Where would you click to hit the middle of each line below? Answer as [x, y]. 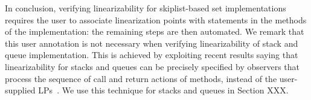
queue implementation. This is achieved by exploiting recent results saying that [152, 55]
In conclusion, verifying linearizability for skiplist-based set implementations [146, 8]
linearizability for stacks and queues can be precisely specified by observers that [152, 66]
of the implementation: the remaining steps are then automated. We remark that [155, 31]
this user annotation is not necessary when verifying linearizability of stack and [152, 43]
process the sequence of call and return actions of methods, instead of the [141, 78]
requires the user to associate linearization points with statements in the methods [156, 19]
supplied [20, 90]
